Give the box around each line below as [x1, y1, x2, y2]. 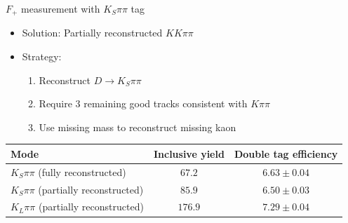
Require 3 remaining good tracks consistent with [39, 96, 248, 111]
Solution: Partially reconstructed [22, 25, 163, 40]
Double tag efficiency [234, 146, 338, 161]
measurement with [21, 1, 100, 15]
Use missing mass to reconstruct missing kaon [39, 119, 236, 134]
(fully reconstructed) [38, 164, 126, 179]
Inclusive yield [153, 146, 225, 161]
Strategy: [22, 49, 62, 64]
